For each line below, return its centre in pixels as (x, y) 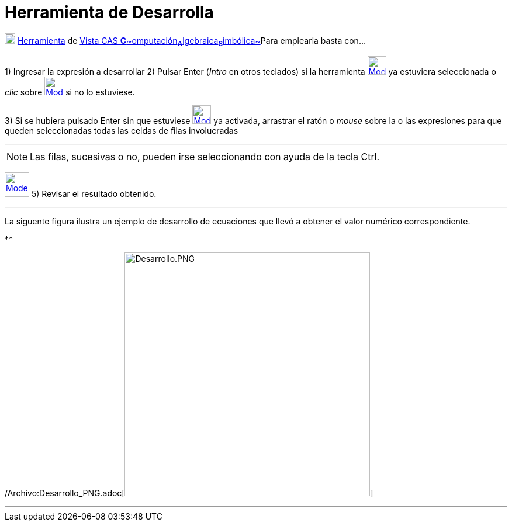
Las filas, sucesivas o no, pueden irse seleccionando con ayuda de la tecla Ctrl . (205, 156)
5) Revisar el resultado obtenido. (94, 193)
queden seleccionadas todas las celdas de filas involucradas (122, 130)
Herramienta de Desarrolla (109, 12)
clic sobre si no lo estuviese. (70, 92)
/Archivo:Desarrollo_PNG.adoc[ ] (189, 493)
